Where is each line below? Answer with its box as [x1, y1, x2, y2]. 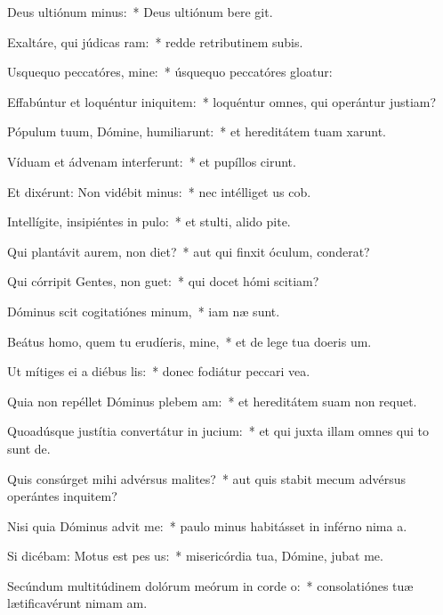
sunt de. [7, 439, 51, 457]
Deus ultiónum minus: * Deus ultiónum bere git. [7, 3, 273, 20]
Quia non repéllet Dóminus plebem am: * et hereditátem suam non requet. [7, 391, 417, 410]
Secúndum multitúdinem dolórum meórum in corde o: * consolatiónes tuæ [7, 576, 414, 594]
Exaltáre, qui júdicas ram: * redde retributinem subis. [7, 32, 303, 51]
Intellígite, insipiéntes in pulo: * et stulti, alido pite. [7, 212, 291, 231]
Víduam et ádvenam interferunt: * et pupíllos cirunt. [7, 152, 296, 170]
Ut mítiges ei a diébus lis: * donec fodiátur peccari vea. [7, 362, 310, 381]
